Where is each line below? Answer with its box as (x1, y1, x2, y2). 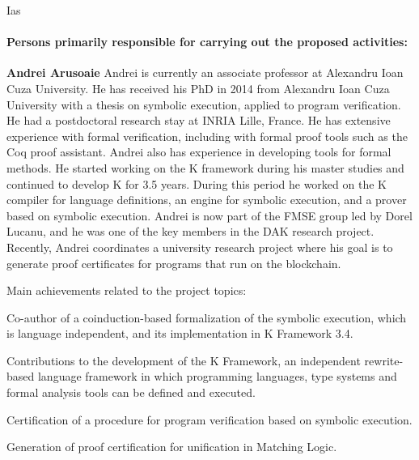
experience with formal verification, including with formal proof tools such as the (6, 127, 408, 144)
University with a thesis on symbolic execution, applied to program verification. (6, 96, 401, 113)
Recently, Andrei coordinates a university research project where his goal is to (6, 238, 393, 255)
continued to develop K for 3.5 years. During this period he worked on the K (6, 175, 387, 192)
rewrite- (364, 351, 404, 368)
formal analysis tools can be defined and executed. (6, 384, 256, 401)
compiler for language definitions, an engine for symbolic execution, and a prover (6, 191, 407, 208)
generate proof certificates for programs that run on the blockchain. (6, 254, 341, 271)
